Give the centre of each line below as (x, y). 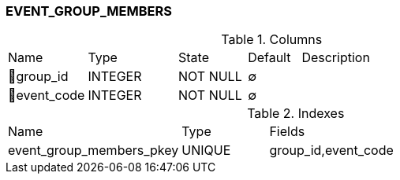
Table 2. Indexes (296, 114)
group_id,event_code (331, 151)
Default (269, 58)
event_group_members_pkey (93, 151)
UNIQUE (206, 151)
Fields (287, 132)
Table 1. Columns (272, 40)
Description (336, 58)
